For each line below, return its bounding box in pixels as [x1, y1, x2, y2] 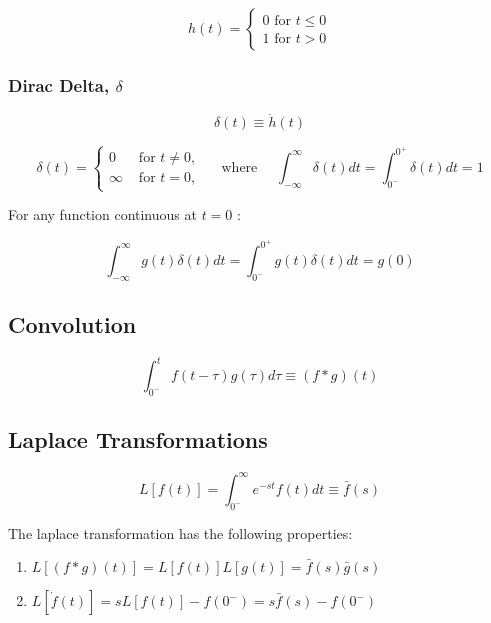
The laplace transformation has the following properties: [8, 522, 353, 543]
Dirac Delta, [8, 72, 110, 97]
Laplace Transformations [8, 424, 268, 455]
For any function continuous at [8, 204, 197, 225]
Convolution [8, 308, 137, 339]
